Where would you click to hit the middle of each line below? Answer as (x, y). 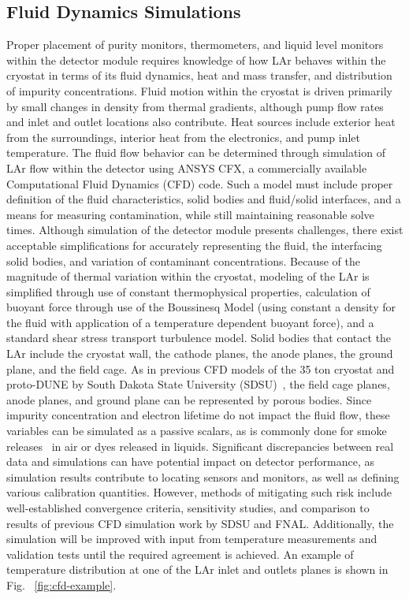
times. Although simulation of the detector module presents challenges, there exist (205, 230)
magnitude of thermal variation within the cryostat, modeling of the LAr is (188, 276)
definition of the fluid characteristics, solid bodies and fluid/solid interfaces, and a (204, 199)
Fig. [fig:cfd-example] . (61, 584)
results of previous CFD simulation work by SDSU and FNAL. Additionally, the (200, 523)
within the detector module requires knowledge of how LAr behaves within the (196, 60)
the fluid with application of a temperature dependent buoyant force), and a (190, 322)
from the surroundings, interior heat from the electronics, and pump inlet (183, 137)
